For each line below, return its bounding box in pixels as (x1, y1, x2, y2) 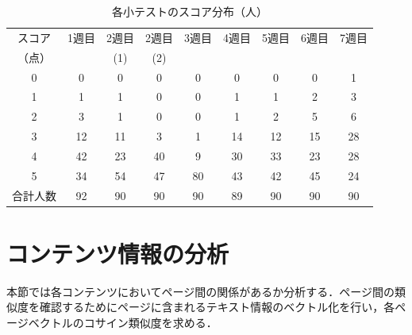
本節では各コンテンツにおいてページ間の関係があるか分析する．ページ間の (6, 283, 395, 299)
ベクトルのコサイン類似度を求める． (28, 314, 218, 330)
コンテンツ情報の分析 (6, 237, 229, 269)
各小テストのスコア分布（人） (112, 3, 268, 19)
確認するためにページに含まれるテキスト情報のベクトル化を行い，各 (39, 298, 395, 315)
